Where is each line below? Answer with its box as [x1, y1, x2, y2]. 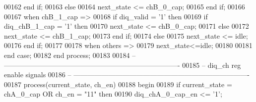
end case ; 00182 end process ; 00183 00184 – [4, 50, 136, 60]
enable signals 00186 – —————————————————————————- [4, 69, 250, 80]
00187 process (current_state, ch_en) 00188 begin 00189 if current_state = [4, 79, 232, 89]
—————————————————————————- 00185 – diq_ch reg [4, 59, 241, 70]
